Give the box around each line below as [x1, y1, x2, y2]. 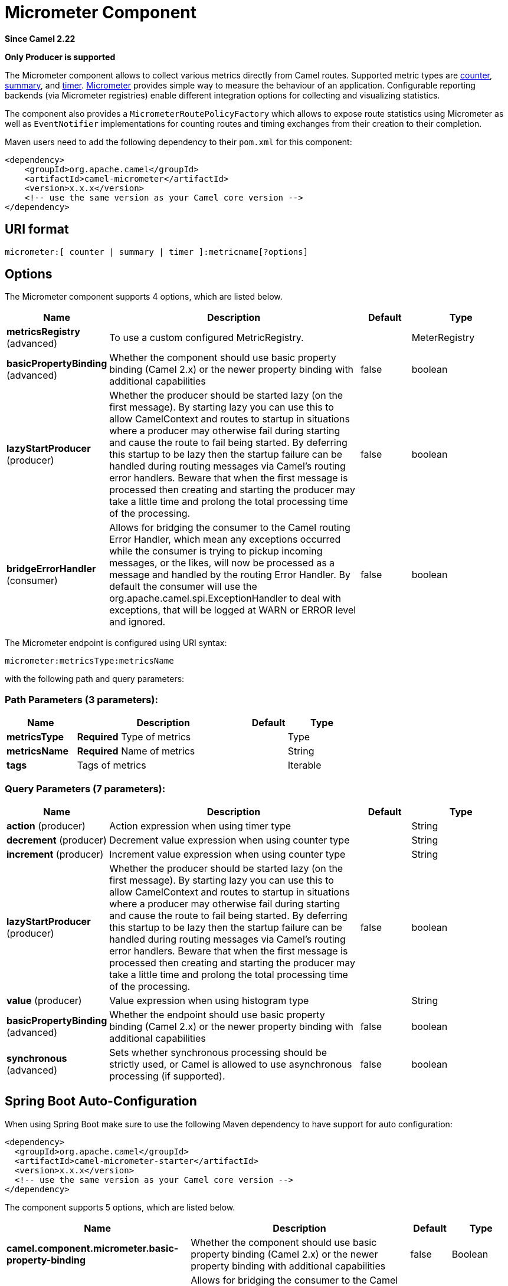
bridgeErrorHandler [6, 563, 96, 575]
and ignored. [109, 616, 166, 628]
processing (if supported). [109, 1070, 225, 1082]
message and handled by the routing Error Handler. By [109, 569, 350, 581]
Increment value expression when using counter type [109, 848, 346, 860]
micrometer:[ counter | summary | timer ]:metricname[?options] [5, 247, 309, 257]
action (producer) [6, 819, 86, 832]
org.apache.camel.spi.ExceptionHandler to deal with [109, 592, 342, 605]
